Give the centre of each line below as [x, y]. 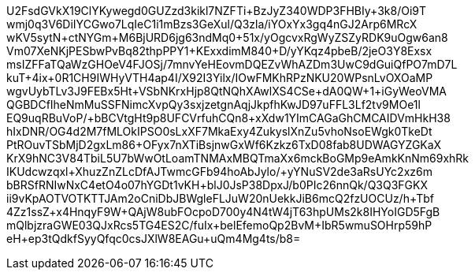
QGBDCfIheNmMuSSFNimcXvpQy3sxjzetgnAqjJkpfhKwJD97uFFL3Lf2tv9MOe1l [213, 104]
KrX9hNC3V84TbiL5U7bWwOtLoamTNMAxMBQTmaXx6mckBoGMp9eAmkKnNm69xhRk [238, 158]
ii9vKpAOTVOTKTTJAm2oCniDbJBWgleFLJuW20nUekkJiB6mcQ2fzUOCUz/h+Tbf [220, 198]
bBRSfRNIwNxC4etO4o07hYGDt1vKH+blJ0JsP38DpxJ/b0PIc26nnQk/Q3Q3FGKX [217, 185]
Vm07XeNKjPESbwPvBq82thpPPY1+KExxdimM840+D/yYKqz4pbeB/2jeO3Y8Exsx [219, 51]
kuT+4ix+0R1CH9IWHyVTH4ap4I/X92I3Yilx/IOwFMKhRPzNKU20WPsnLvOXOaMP [220, 78]
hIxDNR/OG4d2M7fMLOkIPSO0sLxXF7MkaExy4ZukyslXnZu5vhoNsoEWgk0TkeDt [219, 131]
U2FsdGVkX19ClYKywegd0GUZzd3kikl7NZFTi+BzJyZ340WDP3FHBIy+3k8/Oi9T [217, 11]
